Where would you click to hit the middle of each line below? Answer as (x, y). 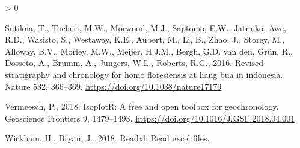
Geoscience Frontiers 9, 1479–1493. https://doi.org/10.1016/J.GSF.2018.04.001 (150, 118)
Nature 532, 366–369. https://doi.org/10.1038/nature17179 (113, 86)
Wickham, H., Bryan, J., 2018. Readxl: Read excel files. (107, 138)
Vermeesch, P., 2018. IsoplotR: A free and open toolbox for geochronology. (142, 106)
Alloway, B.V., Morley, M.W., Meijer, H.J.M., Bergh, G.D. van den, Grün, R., (149, 51)
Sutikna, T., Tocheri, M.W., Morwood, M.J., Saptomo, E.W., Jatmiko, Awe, (145, 27)
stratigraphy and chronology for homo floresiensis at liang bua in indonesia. (144, 74)
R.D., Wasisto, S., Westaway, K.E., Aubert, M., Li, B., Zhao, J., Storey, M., (145, 39)
